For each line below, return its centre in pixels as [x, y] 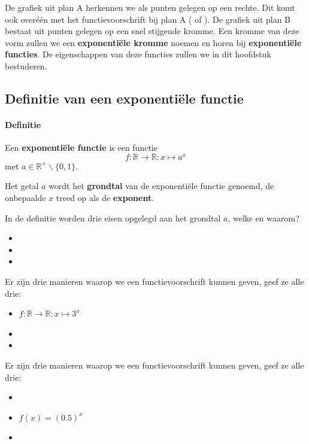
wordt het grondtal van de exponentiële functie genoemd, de [161, 186]
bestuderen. [26, 66]
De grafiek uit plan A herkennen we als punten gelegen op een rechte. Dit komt [150, 7]
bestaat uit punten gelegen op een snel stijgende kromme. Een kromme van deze [152, 31]
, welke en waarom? [263, 218]
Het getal [22, 186]
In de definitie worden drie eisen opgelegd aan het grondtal [113, 218]
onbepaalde [25, 197]
